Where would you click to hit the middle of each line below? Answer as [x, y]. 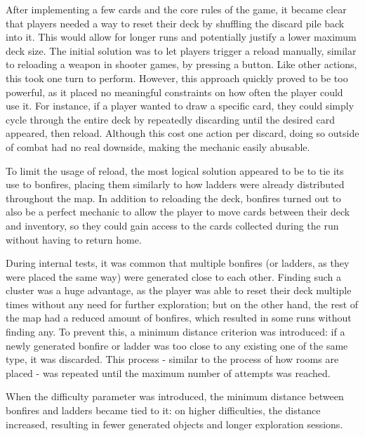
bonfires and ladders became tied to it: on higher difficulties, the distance [163, 410]
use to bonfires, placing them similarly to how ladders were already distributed [175, 184]
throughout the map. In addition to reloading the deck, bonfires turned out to [173, 198]
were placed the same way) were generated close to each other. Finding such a [174, 276]
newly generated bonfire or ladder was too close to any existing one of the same [177, 345]
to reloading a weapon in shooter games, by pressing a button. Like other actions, [181, 64]
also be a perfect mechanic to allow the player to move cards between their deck [178, 212]
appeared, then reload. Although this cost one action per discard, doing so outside [182, 133]
